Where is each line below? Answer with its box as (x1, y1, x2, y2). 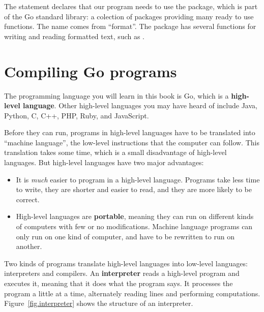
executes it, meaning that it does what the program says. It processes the (4, 278, 233, 288)
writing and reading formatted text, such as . (4, 30, 145, 41)
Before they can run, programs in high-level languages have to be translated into (4, 127, 255, 138)
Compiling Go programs (4, 60, 177, 81)
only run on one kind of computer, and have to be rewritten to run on (16, 231, 234, 241)
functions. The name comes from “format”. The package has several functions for (4, 21, 256, 32)
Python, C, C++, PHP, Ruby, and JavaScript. (4, 110, 149, 120)
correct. (16, 194, 40, 204)
